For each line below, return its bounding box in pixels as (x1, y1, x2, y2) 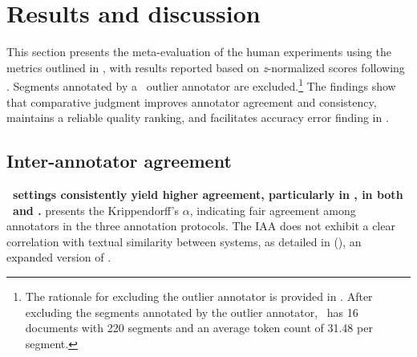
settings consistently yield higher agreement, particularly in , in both (13, 185, 403, 202)
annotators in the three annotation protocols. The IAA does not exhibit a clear (6, 217, 395, 234)
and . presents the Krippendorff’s (13, 201, 180, 218)
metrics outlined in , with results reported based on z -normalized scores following (6, 59, 405, 75)
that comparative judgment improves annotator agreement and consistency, (6, 93, 377, 110)
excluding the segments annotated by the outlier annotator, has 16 (25, 303, 358, 320)
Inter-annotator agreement (6, 148, 232, 173)
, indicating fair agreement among (189, 201, 356, 218)
